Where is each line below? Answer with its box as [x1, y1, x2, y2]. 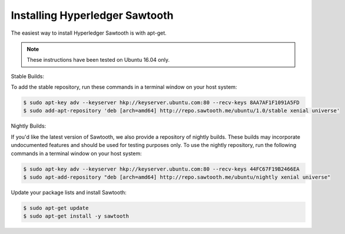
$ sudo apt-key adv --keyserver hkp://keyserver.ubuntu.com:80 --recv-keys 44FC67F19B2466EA [23, 165, 300, 172]
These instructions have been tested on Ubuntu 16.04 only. [26, 56, 170, 63]
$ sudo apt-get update [23, 205, 89, 211]
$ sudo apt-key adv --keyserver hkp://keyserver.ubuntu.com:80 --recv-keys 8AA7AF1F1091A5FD [23, 99, 300, 106]
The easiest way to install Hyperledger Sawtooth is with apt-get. [11, 29, 167, 36]
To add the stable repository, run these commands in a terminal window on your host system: [11, 83, 237, 91]
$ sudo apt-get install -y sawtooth [23, 213, 130, 220]
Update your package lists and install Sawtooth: [11, 189, 127, 196]
